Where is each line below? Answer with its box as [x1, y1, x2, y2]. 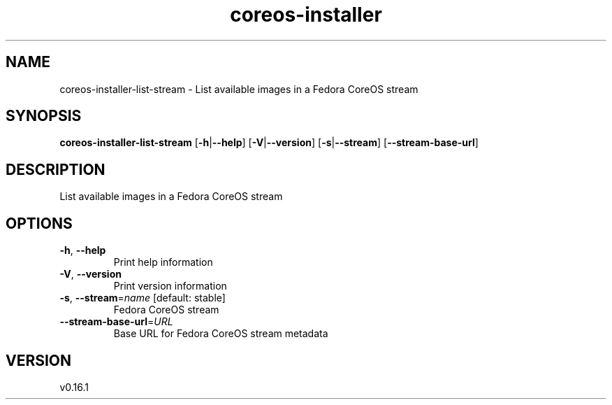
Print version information [113, 280, 227, 292]
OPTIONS [6, 214, 73, 232]
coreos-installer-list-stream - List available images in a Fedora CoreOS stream [59, 83, 418, 95]
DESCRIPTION [6, 160, 105, 178]
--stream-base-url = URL [59, 315, 173, 328]
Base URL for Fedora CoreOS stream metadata [113, 327, 328, 340]
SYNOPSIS [6, 107, 82, 125]
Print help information [113, 256, 213, 269]
